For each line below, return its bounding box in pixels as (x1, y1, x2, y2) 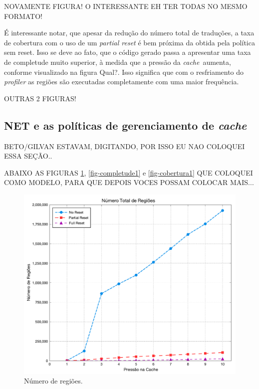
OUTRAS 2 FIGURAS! (4, 93, 76, 103)
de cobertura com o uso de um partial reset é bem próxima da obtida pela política (4, 37, 255, 47)
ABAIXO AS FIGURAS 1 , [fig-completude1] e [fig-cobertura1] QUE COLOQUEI (4, 167, 253, 178)
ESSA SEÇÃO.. (4, 151, 52, 161)
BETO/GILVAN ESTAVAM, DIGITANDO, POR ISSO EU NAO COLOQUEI (4, 141, 245, 151)
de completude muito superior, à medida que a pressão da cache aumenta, (4, 56, 231, 67)
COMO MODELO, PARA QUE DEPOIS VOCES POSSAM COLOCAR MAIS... (4, 177, 254, 188)
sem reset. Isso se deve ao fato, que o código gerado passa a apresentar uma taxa (4, 47, 251, 57)
